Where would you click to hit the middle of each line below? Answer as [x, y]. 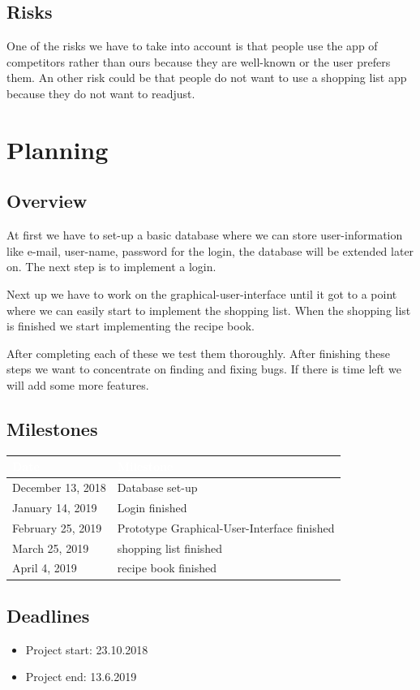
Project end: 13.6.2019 [81, 677]
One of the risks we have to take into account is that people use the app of [192, 46]
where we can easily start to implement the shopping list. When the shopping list [209, 310]
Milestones [52, 428]
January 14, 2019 [55, 507]
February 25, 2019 [57, 527]
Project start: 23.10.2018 [87, 649]
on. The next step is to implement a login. [111, 267]
